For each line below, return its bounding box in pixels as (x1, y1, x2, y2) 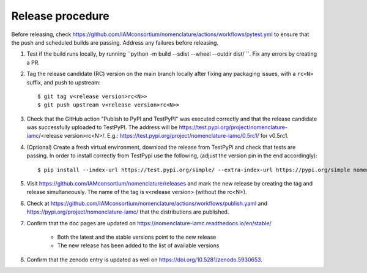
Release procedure (11, 9, 109, 23)
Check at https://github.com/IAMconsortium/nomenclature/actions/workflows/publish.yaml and (26, 200, 268, 207)
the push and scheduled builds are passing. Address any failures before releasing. (11, 39, 219, 46)
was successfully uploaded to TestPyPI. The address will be (26, 124, 178, 131)
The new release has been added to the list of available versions (57, 242, 220, 249)
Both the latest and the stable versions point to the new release (57, 233, 217, 241)
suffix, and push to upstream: (26, 78, 101, 86)
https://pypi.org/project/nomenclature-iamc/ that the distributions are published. (26, 208, 229, 215)
